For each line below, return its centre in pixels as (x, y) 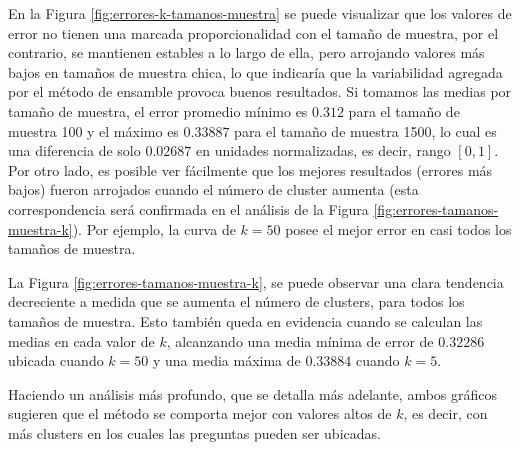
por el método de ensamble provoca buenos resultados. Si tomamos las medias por (260, 91)
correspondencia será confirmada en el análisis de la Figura (188, 208)
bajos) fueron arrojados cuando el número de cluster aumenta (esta (213, 189)
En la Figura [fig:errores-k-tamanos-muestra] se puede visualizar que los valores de (260, 13)
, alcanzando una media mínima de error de (300, 340)
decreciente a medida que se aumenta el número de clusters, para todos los (236, 301)
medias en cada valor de (81, 340)
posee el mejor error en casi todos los (398, 228)
